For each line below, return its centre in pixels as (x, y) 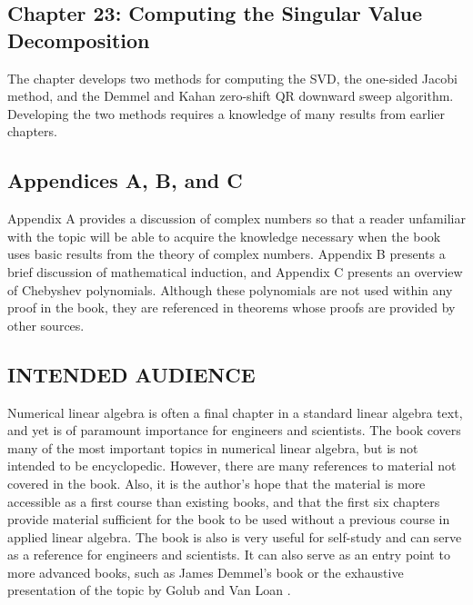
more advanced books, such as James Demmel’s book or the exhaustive (206, 572)
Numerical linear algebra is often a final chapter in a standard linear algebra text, (235, 412)
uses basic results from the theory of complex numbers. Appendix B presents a (226, 254)
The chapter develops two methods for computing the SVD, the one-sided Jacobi (232, 78)
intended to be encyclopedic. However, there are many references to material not (232, 466)
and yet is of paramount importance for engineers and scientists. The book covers (234, 430)
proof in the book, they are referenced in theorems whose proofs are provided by (231, 307)
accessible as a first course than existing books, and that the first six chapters (224, 501)
